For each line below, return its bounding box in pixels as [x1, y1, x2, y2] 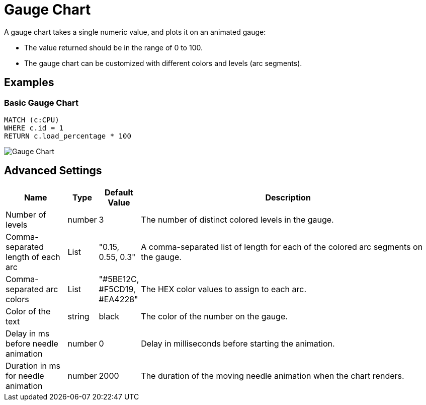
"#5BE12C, [99, 274, 139, 284]
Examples [4, 76, 54, 89]
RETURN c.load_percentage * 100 [4, 131, 131, 140]
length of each [6, 251, 60, 262]
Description [265, 192, 311, 202]
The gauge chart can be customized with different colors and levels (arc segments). [24, 58, 302, 67]
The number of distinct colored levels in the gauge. [141, 214, 334, 225]
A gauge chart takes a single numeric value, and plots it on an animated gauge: [4, 27, 266, 36]
